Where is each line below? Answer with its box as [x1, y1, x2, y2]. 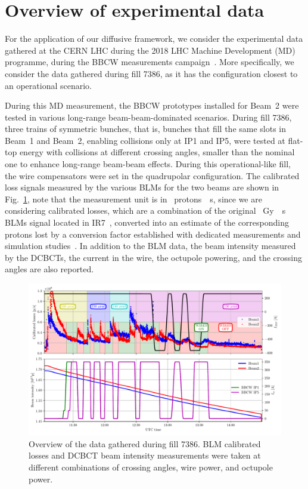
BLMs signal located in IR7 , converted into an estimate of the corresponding [5, 216, 289, 229]
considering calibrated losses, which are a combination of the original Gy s [5, 204, 286, 217]
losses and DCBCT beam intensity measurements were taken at [29, 449, 261, 462]
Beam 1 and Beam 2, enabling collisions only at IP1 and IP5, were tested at [5, 134, 285, 146]
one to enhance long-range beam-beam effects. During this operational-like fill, [5, 158, 291, 170]
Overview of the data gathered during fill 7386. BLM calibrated [29, 437, 261, 450]
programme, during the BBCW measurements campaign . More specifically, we [5, 56, 294, 68]
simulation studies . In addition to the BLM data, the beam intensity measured [5, 239, 296, 252]
